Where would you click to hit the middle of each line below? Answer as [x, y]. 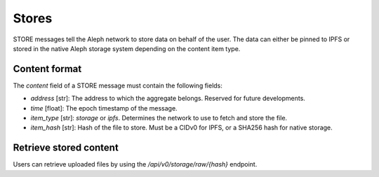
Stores [33, 18]
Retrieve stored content [66, 148]
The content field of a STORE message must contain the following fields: [118, 85]
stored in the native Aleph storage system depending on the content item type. [127, 48]
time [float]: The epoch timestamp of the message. [104, 108]
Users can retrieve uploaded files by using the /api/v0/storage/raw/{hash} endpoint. [135, 164]
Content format [47, 69]
